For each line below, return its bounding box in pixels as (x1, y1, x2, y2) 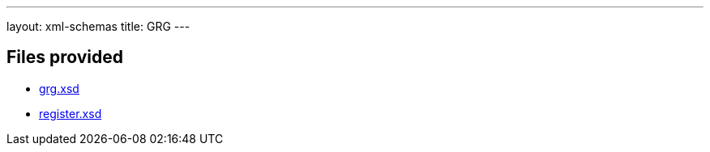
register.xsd (39, 106, 102, 120)
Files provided (6, 47, 123, 68)
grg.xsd (39, 81, 79, 95)
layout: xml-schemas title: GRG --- (6, 19, 190, 33)
